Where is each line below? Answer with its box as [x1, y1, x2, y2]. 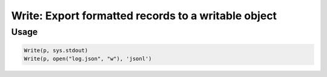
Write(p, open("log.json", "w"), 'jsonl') [24, 55, 152, 63]
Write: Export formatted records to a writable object [11, 9, 277, 22]
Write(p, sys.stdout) [24, 47, 88, 54]
